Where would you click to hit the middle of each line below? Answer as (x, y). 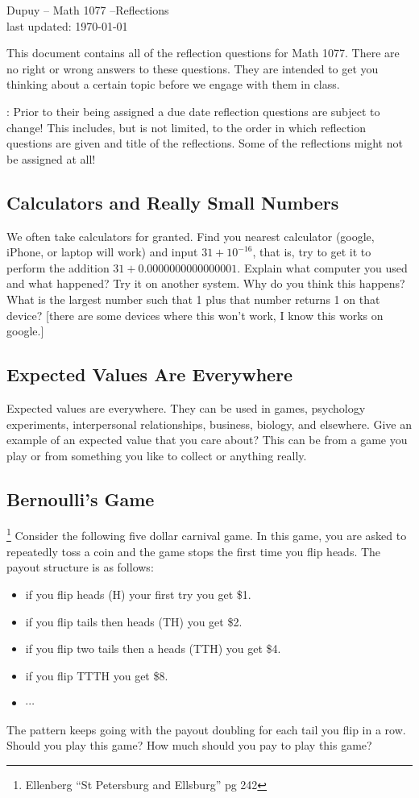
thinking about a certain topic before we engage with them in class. (173, 84)
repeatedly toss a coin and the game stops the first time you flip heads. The (194, 551)
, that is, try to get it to (312, 252)
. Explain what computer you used (322, 267)
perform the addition (58, 267)
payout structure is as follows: (80, 567)
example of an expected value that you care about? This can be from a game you (207, 440)
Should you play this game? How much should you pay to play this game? (189, 745)
